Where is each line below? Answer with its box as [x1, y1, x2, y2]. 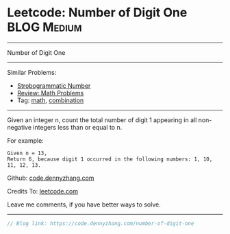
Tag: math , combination [16, 96, 84, 104]
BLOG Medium [7, 19, 82, 35]
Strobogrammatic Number [16, 81, 91, 90]
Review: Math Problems [16, 89, 84, 97]
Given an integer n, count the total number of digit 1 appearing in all [7, 115, 197, 124]
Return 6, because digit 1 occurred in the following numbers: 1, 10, [7, 156, 213, 163]
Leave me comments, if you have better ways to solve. [7, 200, 161, 209]
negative [7, 123, 32, 131]
